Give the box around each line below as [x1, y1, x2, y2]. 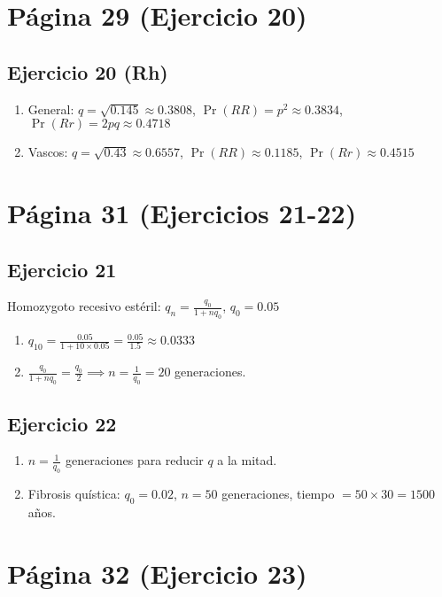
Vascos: [27, 143, 68, 161]
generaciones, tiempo [221, 485, 335, 503]
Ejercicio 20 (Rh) [7, 58, 168, 85]
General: [27, 99, 74, 118]
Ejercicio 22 [7, 409, 117, 437]
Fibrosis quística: [27, 485, 120, 503]
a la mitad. [217, 451, 277, 469]
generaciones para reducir [65, 451, 204, 469]
